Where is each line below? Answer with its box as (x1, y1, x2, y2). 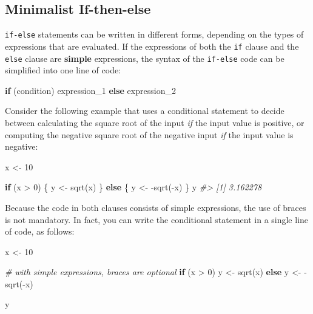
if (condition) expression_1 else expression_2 (5, 84, 176, 96)
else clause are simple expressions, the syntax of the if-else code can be (5, 52, 284, 64)
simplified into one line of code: (5, 64, 121, 76)
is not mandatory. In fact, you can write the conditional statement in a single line (5, 213, 309, 225)
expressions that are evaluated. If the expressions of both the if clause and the (5, 39, 299, 52)
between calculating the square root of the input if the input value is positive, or (5, 116, 305, 129)
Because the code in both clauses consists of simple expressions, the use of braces (5, 201, 306, 213)
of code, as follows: (5, 225, 75, 238)
